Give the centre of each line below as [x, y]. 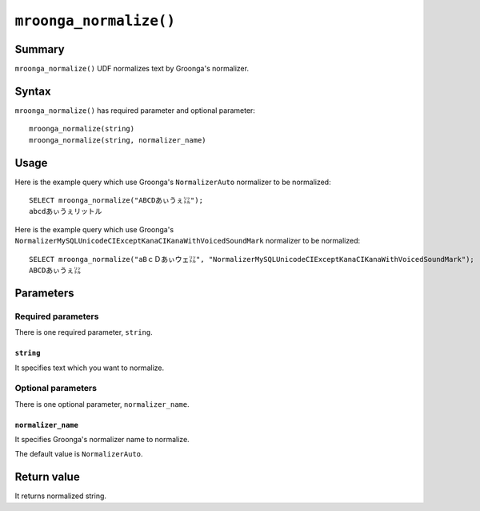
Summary [40, 49]
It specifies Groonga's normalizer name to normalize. [102, 440]
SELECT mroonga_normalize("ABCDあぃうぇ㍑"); [116, 201]
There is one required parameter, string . [84, 332]
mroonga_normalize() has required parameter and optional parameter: [135, 110]
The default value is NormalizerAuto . [79, 454]
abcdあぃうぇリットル [66, 211]
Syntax [33, 91]
